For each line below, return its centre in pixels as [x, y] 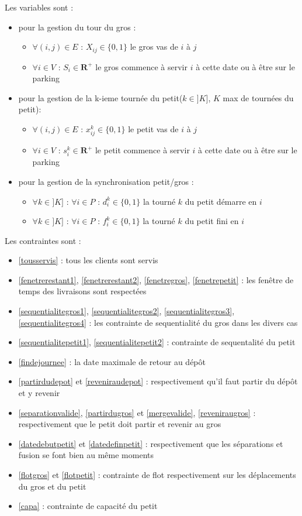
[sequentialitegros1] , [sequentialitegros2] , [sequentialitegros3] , [126, 311]
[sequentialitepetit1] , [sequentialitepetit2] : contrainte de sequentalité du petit [157, 342]
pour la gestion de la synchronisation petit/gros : [106, 181]
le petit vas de [153, 129]
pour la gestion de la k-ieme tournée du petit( [100, 97]
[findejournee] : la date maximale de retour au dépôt [112, 361]
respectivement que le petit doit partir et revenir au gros [120, 424]
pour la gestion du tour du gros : [77, 27]
